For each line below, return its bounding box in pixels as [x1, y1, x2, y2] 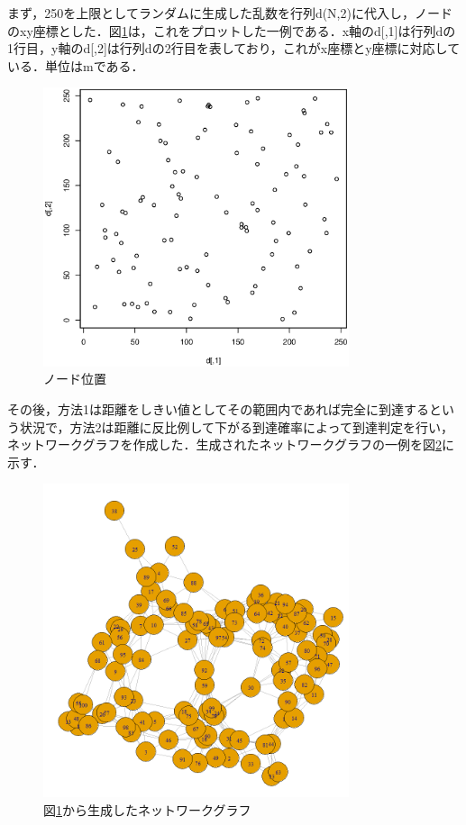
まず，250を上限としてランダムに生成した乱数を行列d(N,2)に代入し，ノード [7, 4, 452, 22]
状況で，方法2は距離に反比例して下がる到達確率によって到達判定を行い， [19, 417, 453, 436]
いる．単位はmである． [7, 56, 144, 75]
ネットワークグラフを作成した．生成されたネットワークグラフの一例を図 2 [7, 435, 442, 454]
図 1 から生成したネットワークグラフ [43, 800, 251, 819]
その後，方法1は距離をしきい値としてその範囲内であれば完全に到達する [7, 399, 430, 418]
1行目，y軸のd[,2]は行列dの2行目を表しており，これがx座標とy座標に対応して [7, 39, 461, 58]
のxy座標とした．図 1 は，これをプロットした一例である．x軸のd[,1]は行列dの [7, 21, 456, 40]
